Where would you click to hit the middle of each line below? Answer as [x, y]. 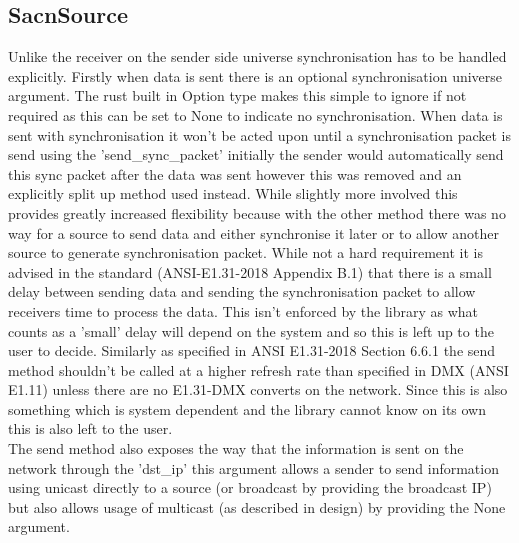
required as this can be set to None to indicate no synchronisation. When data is [255, 114]
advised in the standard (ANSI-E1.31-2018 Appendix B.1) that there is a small [250, 271]
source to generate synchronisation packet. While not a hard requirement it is [245, 252]
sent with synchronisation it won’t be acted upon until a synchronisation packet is [260, 134]
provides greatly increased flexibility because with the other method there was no [257, 212]
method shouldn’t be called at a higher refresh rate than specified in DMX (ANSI [258, 369]
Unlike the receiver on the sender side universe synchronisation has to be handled [257, 56]
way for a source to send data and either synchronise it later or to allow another [253, 232]
